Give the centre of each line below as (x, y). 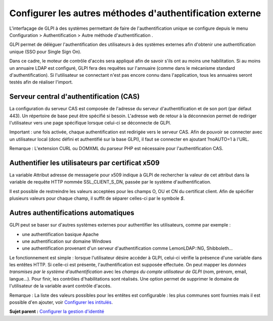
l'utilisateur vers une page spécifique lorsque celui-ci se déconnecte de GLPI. (90, 123)
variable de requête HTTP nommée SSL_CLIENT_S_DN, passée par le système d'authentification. (110, 182)
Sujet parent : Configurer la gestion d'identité (57, 311)
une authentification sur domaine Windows (66, 241)
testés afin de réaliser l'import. (41, 82)
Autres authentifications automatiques (72, 213)
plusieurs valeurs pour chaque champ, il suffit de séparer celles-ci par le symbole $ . (97, 198)
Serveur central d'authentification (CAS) (75, 97)
